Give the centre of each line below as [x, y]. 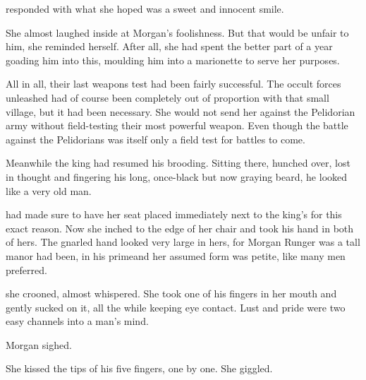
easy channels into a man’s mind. [77, 321]
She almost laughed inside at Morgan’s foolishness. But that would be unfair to [177, 32]
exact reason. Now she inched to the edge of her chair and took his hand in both [180, 228]
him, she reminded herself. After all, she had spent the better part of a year [169, 46]
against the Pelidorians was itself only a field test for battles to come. [155, 139]
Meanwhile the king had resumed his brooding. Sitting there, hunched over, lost [178, 163]
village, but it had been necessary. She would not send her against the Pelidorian [181, 111]
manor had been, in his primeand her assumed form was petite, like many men [176, 255]
